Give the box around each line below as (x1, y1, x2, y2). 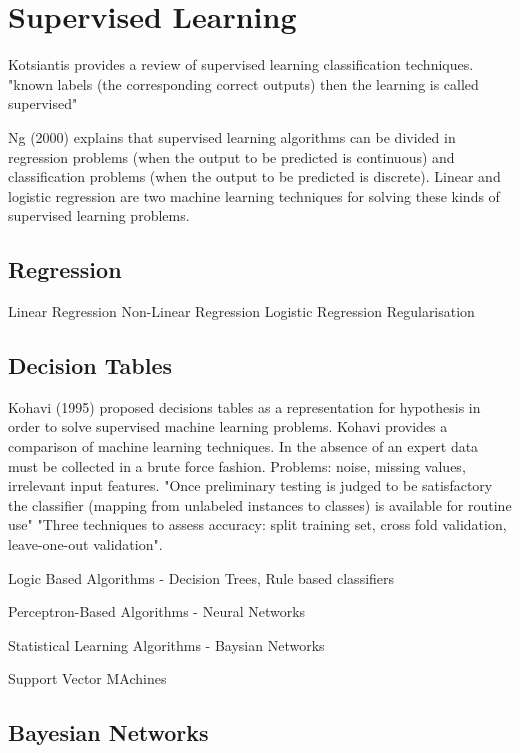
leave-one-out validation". (8, 534, 163, 555)
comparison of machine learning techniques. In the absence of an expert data (8, 436, 479, 457)
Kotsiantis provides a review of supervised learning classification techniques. (8, 54, 474, 75)
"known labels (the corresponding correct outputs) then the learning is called (8, 73, 479, 94)
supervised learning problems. (8, 205, 190, 226)
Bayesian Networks (8, 717, 209, 748)
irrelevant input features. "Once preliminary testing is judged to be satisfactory (8, 475, 493, 496)
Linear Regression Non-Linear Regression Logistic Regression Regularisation (8, 301, 475, 322)
